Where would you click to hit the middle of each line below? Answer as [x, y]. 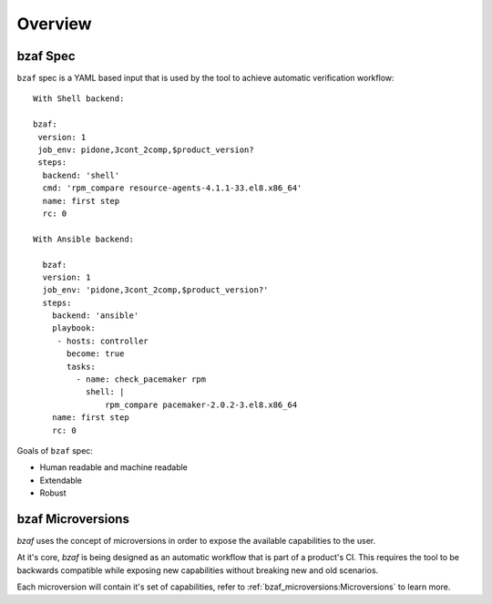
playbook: [73, 328]
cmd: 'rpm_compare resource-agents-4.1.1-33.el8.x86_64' [172, 188]
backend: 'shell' [81, 175]
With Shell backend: [79, 99]
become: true [96, 354]
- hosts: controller [103, 341]
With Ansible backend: [84, 239]
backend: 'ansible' [95, 316]
